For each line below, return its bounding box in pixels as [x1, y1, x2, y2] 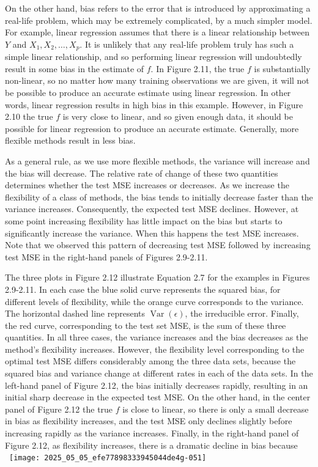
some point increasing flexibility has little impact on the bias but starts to [5, 214, 283, 227]
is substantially [254, 62, 311, 75]
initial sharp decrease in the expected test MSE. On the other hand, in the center [5, 391, 311, 403]
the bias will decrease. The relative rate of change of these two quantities [5, 166, 278, 179]
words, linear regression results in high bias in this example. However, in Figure [5, 98, 303, 111]
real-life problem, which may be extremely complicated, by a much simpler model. [5, 13, 312, 26]
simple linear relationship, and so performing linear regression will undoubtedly [5, 50, 302, 63]
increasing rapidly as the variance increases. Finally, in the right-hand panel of [5, 427, 299, 439]
